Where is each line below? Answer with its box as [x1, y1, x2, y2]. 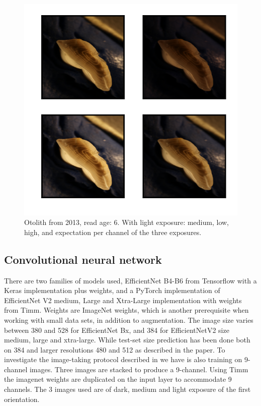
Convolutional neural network [4, 251, 162, 267]
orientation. [4, 393, 40, 404]
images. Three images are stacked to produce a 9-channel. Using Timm [29, 364, 248, 374]
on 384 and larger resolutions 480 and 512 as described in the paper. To [4, 344, 225, 355]
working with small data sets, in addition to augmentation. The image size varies [4, 314, 253, 325]
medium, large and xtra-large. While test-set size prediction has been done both [4, 334, 250, 345]
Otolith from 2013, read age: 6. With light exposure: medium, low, [24, 217, 229, 227]
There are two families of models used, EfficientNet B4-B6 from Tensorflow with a [4, 275, 257, 285]
